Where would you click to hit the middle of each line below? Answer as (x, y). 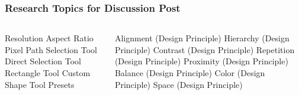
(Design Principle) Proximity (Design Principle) (201, 61)
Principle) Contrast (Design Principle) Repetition (205, 49)
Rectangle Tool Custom (48, 73)
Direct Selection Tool (43, 61)
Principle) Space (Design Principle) (179, 84)
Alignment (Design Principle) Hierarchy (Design (202, 38)
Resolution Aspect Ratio (49, 38)
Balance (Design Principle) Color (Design (190, 73)
